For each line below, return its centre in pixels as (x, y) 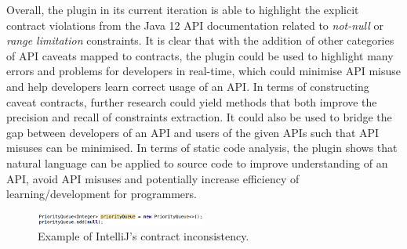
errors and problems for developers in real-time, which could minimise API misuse (203, 71)
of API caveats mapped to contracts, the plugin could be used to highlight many (200, 55)
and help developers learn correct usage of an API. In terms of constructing (188, 86)
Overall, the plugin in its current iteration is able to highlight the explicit (183, 9)
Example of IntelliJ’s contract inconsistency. (144, 236)
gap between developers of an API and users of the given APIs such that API (193, 132)
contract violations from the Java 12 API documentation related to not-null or (195, 25)
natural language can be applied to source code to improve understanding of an (197, 162)
